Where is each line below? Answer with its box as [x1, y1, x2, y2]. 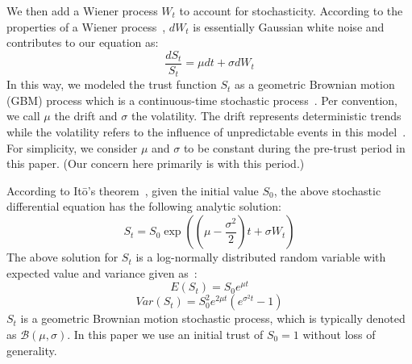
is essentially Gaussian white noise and [193, 18, 385, 35]
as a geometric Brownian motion [235, 76, 395, 93]
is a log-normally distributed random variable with [135, 249, 386, 266]
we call [6, 107, 40, 124]
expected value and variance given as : [6, 264, 198, 281]
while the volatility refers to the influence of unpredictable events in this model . [6, 123, 406, 140]
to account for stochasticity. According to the [179, 2, 403, 19]
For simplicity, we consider [6, 139, 138, 156]
